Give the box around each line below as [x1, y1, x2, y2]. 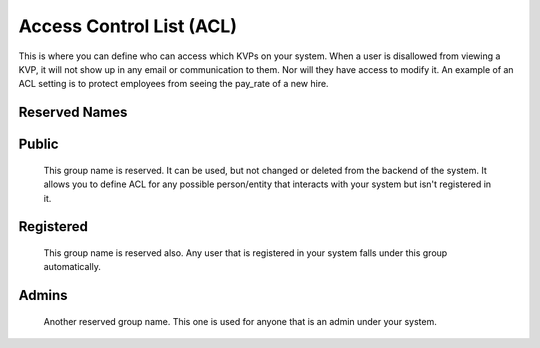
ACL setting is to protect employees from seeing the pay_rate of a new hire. [18, 78, 329, 90]
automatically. [43, 261, 102, 273]
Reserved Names [18, 104, 128, 121]
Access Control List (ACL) [18, 15, 237, 37]
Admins [18, 287, 69, 304]
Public [18, 136, 59, 153]
